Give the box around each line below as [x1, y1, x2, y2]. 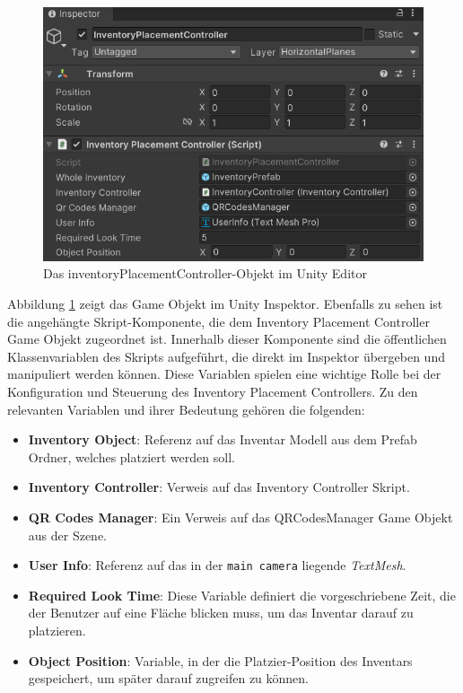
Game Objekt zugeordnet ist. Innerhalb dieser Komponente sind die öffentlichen [7, 329, 447, 348]
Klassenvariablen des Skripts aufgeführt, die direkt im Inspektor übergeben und [7, 346, 445, 365]
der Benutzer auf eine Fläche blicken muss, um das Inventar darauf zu [28, 603, 414, 622]
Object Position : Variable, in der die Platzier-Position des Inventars [28, 651, 413, 670]
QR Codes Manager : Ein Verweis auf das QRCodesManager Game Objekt [28, 508, 453, 527]
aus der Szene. [28, 525, 108, 544]
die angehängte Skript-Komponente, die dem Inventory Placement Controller [7, 311, 430, 330]
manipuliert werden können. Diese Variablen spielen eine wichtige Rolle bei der [7, 364, 441, 383]
